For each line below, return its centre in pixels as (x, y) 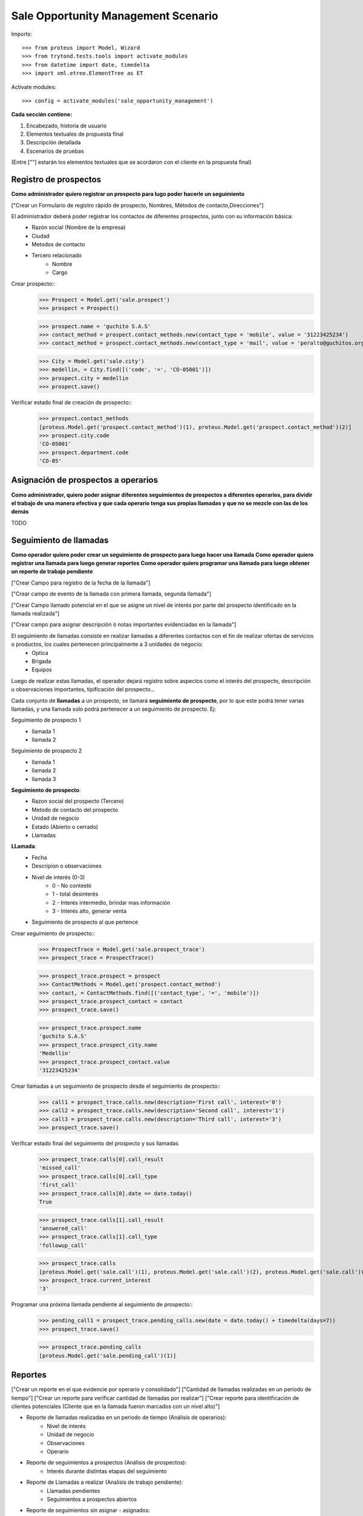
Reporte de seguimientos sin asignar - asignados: (88, 1511)
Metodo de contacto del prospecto (75, 810)
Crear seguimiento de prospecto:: (53, 933)
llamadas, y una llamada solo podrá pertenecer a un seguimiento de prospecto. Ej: (114, 709)
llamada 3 (44, 779)
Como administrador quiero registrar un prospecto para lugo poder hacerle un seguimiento (128, 194)
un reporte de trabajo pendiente (52, 572)
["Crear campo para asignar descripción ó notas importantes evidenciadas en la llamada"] (124, 625)
